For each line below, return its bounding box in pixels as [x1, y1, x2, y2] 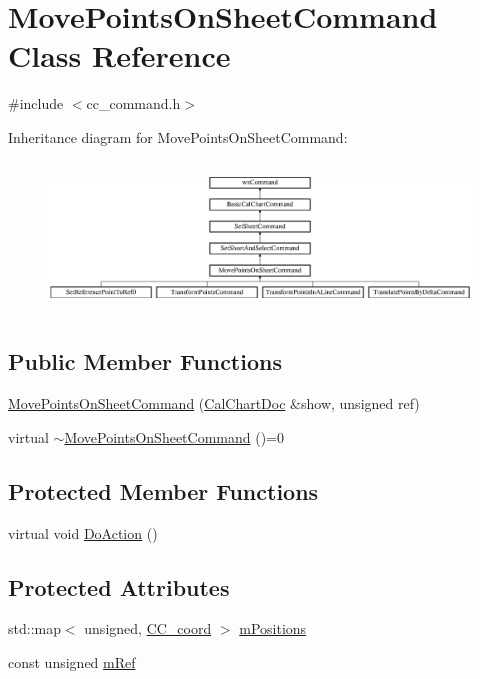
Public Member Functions [8, 346, 282, 377]
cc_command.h [86, 93, 181, 114]
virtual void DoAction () [8, 522, 158, 543]
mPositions [239, 618, 307, 639]
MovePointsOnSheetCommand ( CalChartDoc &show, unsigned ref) [8, 393, 420, 414]
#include [8, 93, 64, 114]
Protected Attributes [8, 571, 230, 602]
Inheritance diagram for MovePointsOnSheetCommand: [8, 126, 348, 147]
